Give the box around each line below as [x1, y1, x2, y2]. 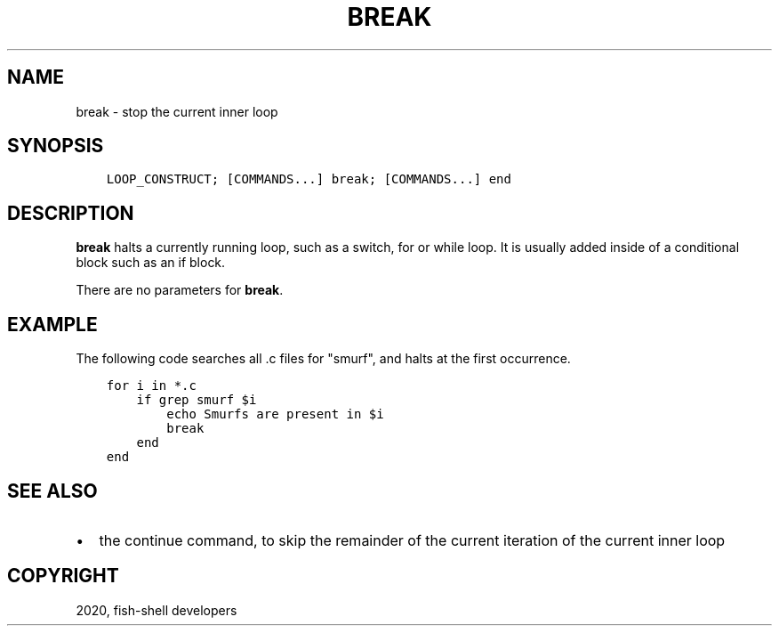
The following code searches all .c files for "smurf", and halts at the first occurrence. [76, 351, 571, 367]
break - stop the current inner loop [76, 103, 278, 119]
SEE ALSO [7, 479, 98, 502]
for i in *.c [106, 378, 197, 394]
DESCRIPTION [7, 201, 134, 224]
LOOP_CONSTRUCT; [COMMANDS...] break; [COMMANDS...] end [106, 172, 511, 187]
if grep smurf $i [136, 393, 257, 408]
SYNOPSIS [7, 134, 104, 158]
